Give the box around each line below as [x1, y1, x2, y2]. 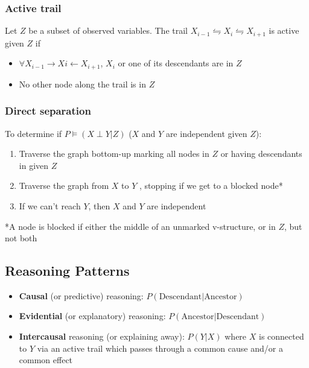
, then [88, 199, 110, 212]
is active [269, 24, 299, 37]
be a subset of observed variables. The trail [28, 24, 188, 37]
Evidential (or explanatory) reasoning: [19, 309, 166, 322]
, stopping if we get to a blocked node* [139, 179, 283, 192]
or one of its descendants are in [118, 57, 234, 69]
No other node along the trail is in [19, 77, 146, 90]
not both [5, 232, 37, 244]
